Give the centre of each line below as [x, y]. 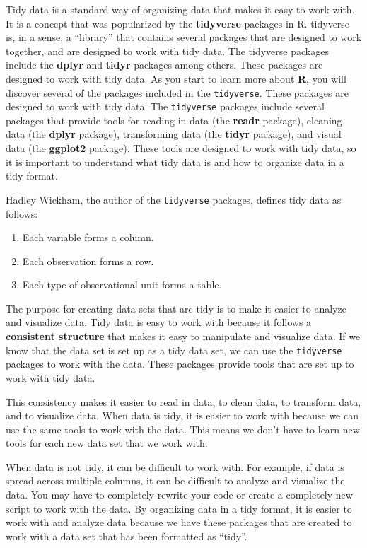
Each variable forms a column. [88, 237]
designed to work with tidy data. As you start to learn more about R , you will [176, 78]
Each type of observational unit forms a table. [122, 285]
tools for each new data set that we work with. [107, 443]
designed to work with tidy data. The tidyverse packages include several [165, 106]
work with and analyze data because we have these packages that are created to [179, 522]
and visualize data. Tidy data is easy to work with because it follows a [159, 322]
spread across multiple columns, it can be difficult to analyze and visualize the [175, 480]
